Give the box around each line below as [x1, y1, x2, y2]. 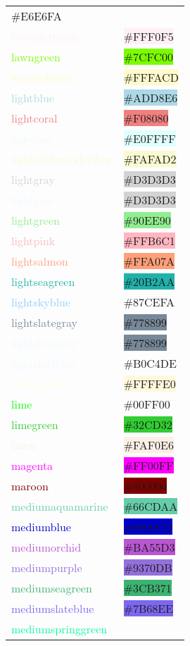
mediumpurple [11, 559, 82, 576]
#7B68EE [123, 600, 174, 616]
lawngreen [11, 49, 61, 65]
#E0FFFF [123, 130, 176, 147]
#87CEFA [123, 294, 175, 310]
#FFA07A [123, 253, 175, 269]
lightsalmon [11, 253, 68, 269]
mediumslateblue [11, 600, 94, 616]
